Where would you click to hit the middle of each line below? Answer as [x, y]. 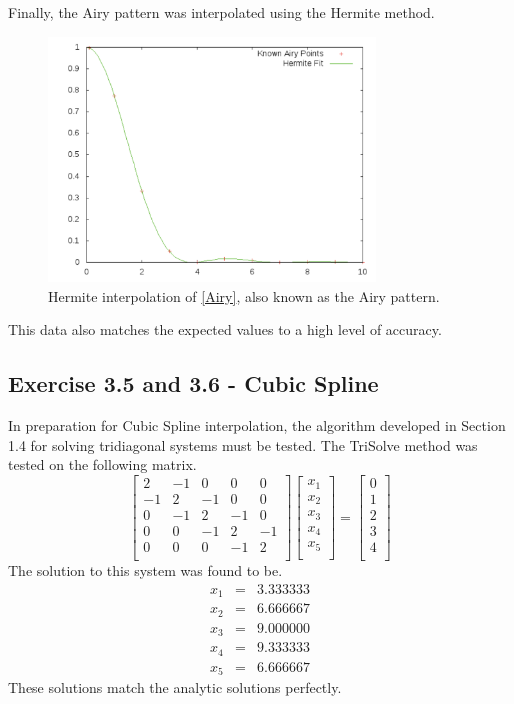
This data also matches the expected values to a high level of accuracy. [225, 329]
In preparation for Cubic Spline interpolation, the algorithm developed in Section [257, 425]
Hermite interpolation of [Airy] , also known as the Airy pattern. [244, 295]
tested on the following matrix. [102, 464]
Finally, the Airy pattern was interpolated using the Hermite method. [221, 12]
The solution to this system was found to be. [145, 570]
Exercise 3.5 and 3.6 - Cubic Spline [193, 383]
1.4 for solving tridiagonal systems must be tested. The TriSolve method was [243, 444]
